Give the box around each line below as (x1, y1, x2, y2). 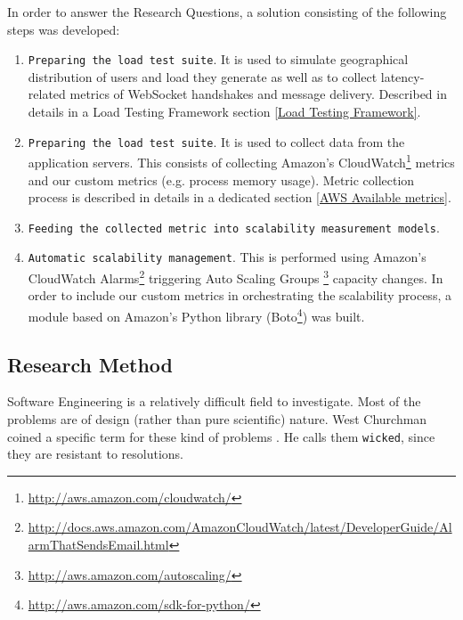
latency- (380, 67, 425, 86)
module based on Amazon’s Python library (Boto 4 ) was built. (28, 304, 365, 325)
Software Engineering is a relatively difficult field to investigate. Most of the (7, 392, 421, 411)
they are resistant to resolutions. (7, 445, 183, 463)
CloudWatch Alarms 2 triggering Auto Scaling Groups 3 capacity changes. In (28, 266, 443, 287)
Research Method (7, 350, 173, 378)
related (28, 85, 66, 103)
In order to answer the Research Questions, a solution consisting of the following (7, 3, 447, 20)
